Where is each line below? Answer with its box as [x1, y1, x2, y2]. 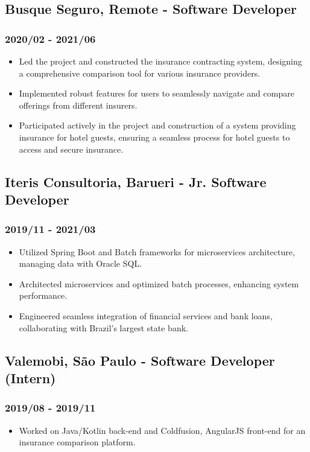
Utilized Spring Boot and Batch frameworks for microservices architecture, [19, 245, 295, 258]
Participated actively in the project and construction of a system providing [19, 119, 296, 132]
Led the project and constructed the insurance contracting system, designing [19, 55, 302, 67]
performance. [19, 289, 68, 302]
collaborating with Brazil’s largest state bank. [19, 321, 188, 334]
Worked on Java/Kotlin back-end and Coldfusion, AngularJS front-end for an [19, 424, 306, 436]
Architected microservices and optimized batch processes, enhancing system [19, 277, 299, 290]
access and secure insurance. [19, 142, 124, 155]
